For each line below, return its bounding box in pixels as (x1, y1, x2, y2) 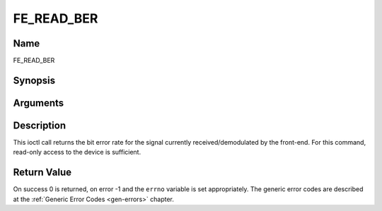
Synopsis (13, 74, 56, 86)
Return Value (13, 167, 72, 179)
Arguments (13, 97, 64, 109)
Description (13, 119, 66, 131)
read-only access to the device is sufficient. (13, 148, 141, 157)
